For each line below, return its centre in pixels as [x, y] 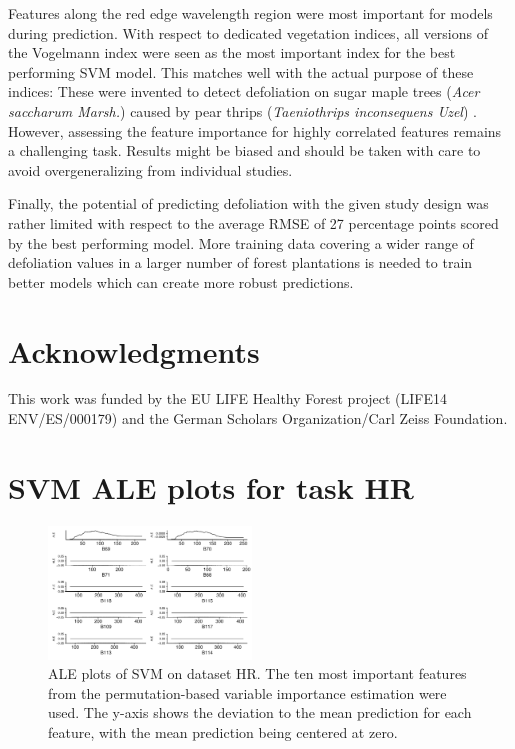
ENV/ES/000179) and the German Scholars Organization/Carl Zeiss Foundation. [258, 418]
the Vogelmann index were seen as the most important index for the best [232, 52]
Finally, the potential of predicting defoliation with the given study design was [248, 203]
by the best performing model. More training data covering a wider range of [241, 242]
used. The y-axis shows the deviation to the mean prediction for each [260, 712]
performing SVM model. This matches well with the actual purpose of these [241, 71]
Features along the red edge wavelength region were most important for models [250, 13]
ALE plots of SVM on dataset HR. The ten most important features [257, 673]
